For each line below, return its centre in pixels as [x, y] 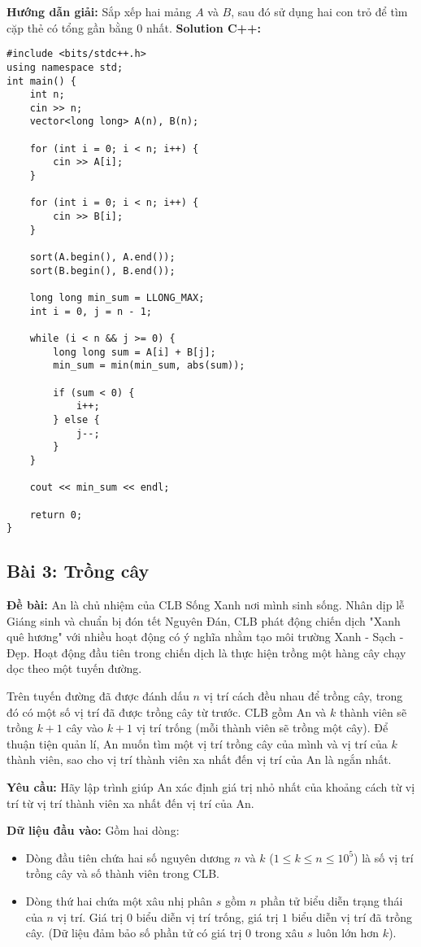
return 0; [56, 515]
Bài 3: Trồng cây [78, 571]
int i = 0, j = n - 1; [91, 311]
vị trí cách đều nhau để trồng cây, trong [303, 695]
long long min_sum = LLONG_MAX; [117, 298]
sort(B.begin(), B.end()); [102, 271]
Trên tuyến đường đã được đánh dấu [98, 695]
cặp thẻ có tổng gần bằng [70, 27]
